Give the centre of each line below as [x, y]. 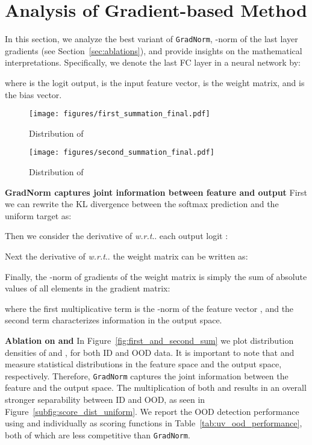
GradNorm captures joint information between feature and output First [156, 192]
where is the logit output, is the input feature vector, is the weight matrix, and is [155, 82]
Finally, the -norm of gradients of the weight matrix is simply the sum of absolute [156, 276]
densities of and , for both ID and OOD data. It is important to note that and [150, 352]
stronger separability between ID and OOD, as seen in [105, 400]
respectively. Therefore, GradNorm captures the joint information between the [147, 375]
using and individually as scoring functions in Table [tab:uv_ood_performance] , [154, 423]
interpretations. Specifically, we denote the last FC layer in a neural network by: [153, 62]
